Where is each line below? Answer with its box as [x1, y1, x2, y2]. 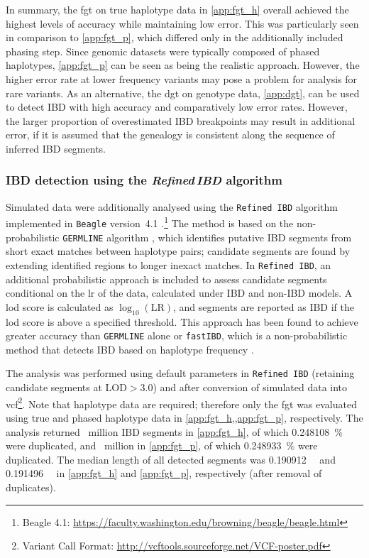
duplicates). [6, 479, 56, 494]
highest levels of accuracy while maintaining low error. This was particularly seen [6, 16, 359, 31]
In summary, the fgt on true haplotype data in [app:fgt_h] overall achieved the [6, 2, 349, 16]
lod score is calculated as [6, 299, 114, 314]
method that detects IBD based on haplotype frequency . [6, 341, 254, 356]
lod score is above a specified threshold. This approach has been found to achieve [6, 314, 358, 329]
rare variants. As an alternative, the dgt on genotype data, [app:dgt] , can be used [6, 85, 360, 100]
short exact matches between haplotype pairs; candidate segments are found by [6, 244, 351, 258]
